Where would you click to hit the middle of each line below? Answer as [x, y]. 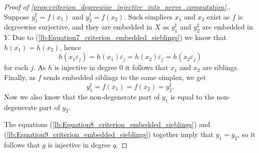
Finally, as [20, 77]
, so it [246, 134]
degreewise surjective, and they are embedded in [78, 27]
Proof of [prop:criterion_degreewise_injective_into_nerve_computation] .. [117, 6]
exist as [218, 16]
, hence [70, 47]
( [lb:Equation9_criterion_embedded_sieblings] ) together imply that [109, 134]
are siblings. [221, 67]
